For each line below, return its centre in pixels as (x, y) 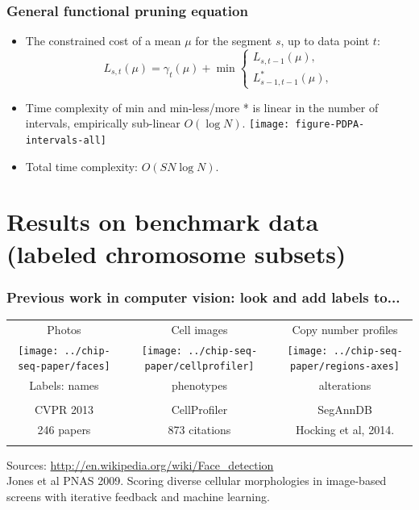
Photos (64, 329)
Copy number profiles (345, 329)
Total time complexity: (82, 166)
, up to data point (325, 41)
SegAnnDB (345, 410)
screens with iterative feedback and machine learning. (138, 496)
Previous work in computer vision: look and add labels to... (203, 297)
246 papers (64, 430)
